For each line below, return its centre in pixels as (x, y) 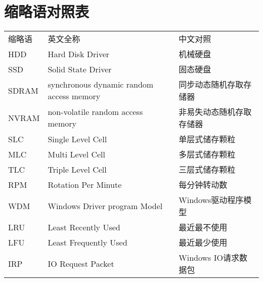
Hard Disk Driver (79, 54)
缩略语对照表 (47, 11)
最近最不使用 (203, 227)
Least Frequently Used (87, 242)
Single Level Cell (77, 139)
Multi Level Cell (77, 154)
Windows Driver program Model (105, 206)
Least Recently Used (84, 227)
